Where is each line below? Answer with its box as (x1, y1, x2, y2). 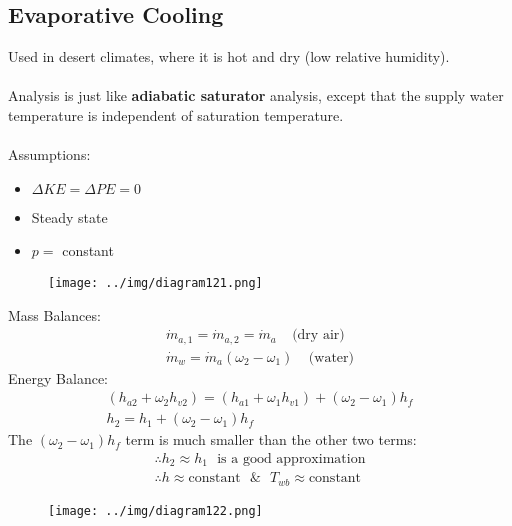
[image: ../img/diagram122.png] (48, 503, 263, 518)
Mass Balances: (8, 304, 101, 325)
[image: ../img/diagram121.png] (48, 275, 263, 290)
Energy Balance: (8, 367, 108, 388)
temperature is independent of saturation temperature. (8, 104, 344, 125)
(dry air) (292, 328, 345, 343)
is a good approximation (217, 451, 366, 466)
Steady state (31, 206, 108, 227)
